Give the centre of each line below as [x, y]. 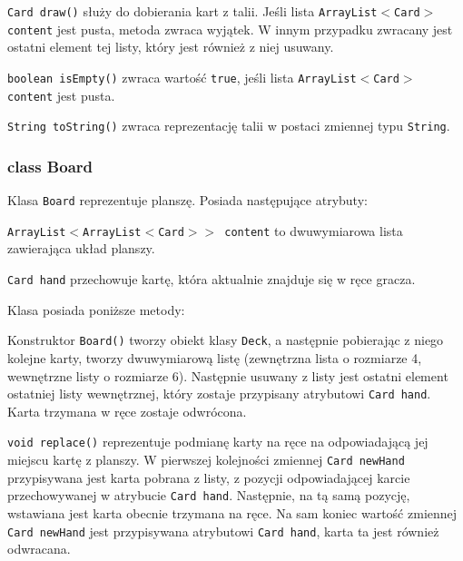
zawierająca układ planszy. [81, 248]
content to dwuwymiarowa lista [314, 230]
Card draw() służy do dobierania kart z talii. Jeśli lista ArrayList [192, 11]
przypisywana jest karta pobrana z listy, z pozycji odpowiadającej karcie [209, 477]
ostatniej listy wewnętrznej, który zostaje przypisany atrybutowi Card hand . [219, 394]
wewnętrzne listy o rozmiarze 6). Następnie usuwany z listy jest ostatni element [228, 375]
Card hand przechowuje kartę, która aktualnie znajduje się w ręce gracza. [212, 279]
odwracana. [39, 549]
